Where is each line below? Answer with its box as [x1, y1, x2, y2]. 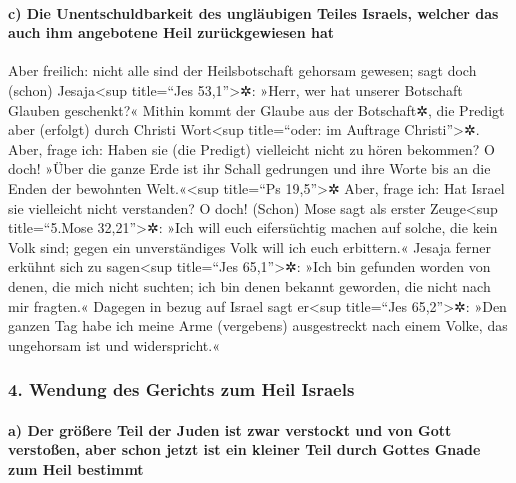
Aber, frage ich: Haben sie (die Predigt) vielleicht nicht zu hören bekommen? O [8, 138, 495, 159]
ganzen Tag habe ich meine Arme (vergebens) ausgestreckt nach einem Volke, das [8, 315, 508, 336]
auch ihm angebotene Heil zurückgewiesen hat [8, 22, 335, 43]
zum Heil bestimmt [8, 458, 144, 479]
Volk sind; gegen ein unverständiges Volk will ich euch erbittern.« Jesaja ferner [8, 236, 491, 257]
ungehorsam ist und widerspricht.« [8, 334, 220, 355]
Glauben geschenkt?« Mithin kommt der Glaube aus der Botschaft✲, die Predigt [8, 99, 505, 120]
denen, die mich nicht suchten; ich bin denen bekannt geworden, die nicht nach [8, 275, 491, 296]
